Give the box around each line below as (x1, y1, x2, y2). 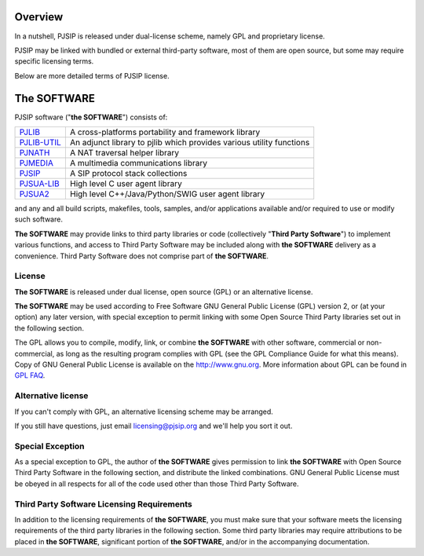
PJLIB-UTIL (19, 137, 62, 148)
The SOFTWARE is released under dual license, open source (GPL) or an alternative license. (14, 287, 313, 296)
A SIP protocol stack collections (69, 167, 188, 178)
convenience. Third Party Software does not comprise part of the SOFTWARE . (14, 251, 269, 261)
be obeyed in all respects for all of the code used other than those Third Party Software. (14, 479, 299, 488)
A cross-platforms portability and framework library (69, 126, 261, 137)
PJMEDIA (19, 157, 54, 168)
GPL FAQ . (14, 371, 46, 380)
